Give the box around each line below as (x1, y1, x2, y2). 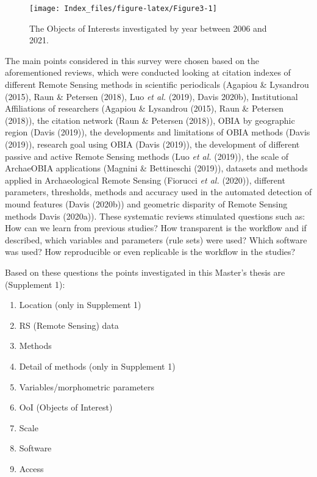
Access (19, 462, 44, 475)
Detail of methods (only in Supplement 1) (19, 359, 176, 372)
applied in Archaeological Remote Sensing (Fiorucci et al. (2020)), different (5, 173, 285, 186)
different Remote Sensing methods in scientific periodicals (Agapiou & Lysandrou (5, 78, 309, 91)
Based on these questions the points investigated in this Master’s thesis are (5, 265, 285, 278)
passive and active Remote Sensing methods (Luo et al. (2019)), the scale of (5, 149, 289, 162)
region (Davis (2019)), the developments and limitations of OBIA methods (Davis (5, 126, 310, 138)
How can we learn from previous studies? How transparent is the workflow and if (5, 221, 307, 234)
